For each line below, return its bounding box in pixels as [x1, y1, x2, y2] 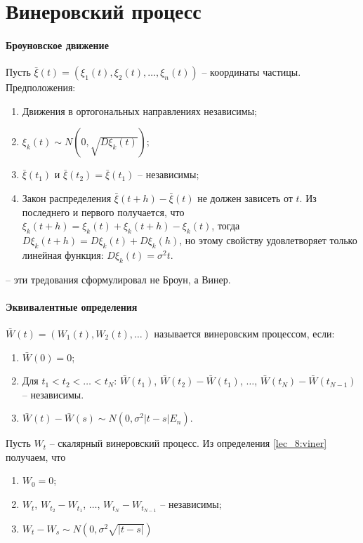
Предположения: [6, 80, 76, 95]
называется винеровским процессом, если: [154, 326, 335, 340]
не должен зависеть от [197, 190, 293, 205]
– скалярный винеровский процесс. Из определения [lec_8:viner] [49, 436, 327, 450]
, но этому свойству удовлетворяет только [179, 232, 357, 247]
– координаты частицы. [202, 65, 301, 79]
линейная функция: [22, 247, 104, 262]
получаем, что [6, 449, 66, 464]
